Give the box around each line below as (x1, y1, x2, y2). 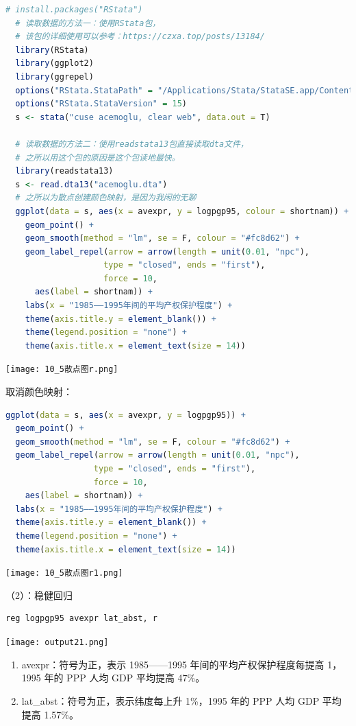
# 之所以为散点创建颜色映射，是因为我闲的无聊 (15, 193, 196, 203)
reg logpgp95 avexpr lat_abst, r (5, 613, 157, 624)
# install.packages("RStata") (5, 5, 143, 14)
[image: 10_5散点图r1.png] (5, 568, 123, 578)
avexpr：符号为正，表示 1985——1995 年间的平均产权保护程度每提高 (21, 657, 325, 671)
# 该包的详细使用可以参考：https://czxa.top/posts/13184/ (15, 32, 265, 42)
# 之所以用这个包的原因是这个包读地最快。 (15, 152, 180, 163)
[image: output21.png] (5, 637, 109, 648)
